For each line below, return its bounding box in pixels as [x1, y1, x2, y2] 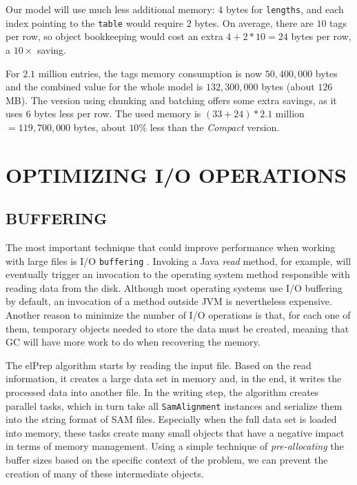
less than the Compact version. [150, 119, 280, 134]
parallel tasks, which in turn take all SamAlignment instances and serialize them [6, 398, 343, 413]
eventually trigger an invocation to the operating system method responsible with [6, 267, 350, 281]
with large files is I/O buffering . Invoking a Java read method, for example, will [6, 253, 351, 268]
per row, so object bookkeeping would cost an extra [6, 29, 223, 43]
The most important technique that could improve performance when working [6, 240, 336, 255]
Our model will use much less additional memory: [6, 2, 215, 16]
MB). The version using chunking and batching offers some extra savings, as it [6, 92, 337, 107]
